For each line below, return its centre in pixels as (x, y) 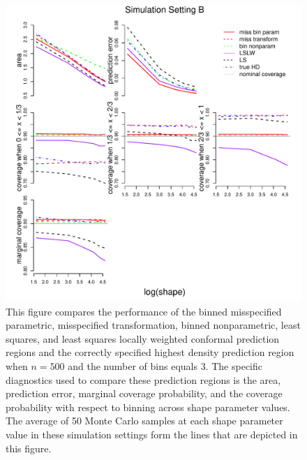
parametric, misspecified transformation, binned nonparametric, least (153, 325)
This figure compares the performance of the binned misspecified (144, 311)
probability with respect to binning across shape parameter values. (148, 407)
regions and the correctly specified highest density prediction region (150, 352)
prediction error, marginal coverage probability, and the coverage (144, 393)
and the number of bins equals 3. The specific (165, 365)
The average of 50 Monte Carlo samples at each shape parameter (144, 421)
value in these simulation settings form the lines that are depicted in (152, 434)
